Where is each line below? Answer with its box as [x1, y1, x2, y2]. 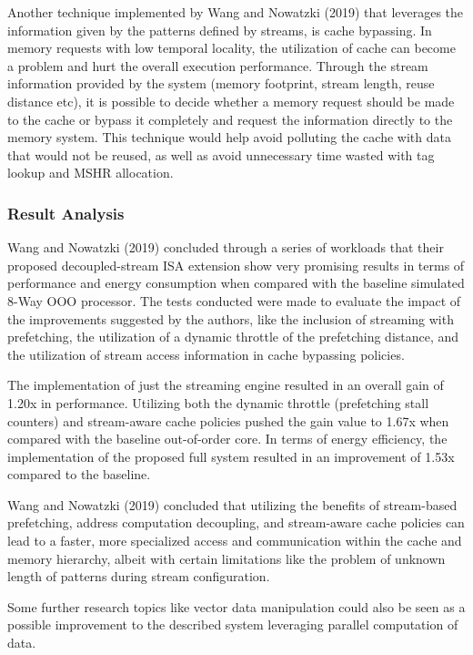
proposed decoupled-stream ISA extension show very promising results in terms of [7, 255, 465, 274]
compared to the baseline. [7, 465, 151, 484]
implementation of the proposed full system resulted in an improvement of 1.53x [7, 446, 455, 466]
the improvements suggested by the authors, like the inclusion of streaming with [7, 309, 454, 328]
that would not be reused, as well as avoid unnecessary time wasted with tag [7, 145, 435, 164]
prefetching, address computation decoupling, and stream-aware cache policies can [7, 513, 465, 532]
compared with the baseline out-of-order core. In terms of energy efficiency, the [7, 429, 448, 448]
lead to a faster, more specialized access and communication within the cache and [7, 531, 462, 550]
